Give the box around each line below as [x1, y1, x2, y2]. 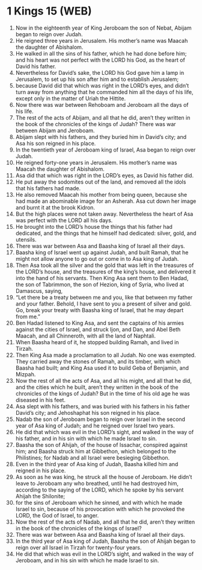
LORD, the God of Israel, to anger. [15, 511, 99, 519]
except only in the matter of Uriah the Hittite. [15, 95, 126, 102]
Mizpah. [15, 370, 36, 378]
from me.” [15, 313, 41, 320]
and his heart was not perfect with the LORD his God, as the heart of [15, 56, 185, 63]
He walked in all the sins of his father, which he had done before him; [15, 50, 187, 57]
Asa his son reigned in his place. [15, 139, 96, 147]
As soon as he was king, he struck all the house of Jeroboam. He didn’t [15, 473, 192, 481]
